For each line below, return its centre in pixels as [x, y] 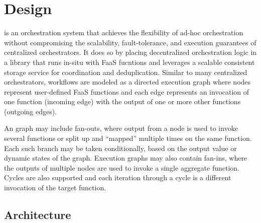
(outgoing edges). [31, 111]
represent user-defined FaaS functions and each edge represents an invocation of [127, 91]
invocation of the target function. [55, 188]
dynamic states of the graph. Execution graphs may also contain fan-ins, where [126, 158]
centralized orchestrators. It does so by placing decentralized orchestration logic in [130, 52]
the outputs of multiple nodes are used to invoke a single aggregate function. [122, 167]
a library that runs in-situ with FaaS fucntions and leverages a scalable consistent [129, 62]
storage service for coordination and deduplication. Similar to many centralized [126, 72]
